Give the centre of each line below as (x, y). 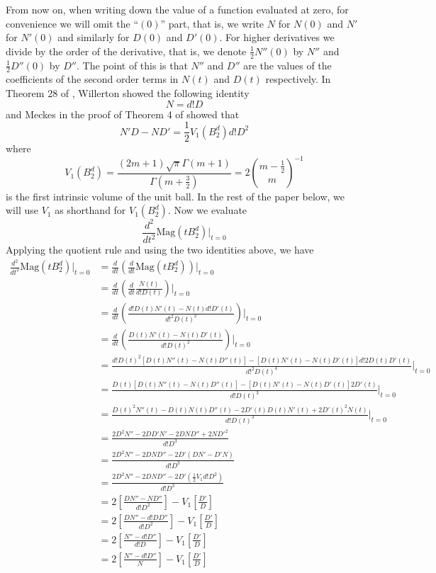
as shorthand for (90, 210)
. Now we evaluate (207, 210)
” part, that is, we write (212, 23)
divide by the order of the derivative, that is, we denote (126, 51)
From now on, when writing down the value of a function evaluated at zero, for (177, 9)
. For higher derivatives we (277, 37)
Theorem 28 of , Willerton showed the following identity (128, 93)
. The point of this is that (132, 65)
